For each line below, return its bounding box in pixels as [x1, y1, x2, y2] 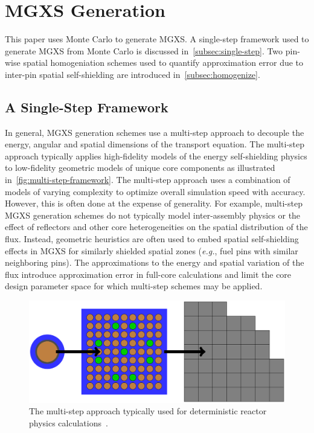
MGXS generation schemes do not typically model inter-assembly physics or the [5, 208, 301, 221]
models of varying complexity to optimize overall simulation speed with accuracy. [5, 185, 306, 197]
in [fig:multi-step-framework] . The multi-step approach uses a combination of [5, 173, 290, 186]
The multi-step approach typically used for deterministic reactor [29, 405, 267, 417]
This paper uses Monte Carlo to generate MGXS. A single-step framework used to [5, 33, 309, 45]
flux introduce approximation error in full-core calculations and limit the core [5, 268, 292, 280]
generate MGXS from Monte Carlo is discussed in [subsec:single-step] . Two [5, 44, 283, 57]
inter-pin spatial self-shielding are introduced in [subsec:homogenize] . [5, 68, 260, 80]
